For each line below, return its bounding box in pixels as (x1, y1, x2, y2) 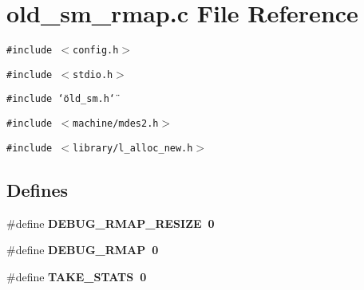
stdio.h (73, 69, 113, 80)
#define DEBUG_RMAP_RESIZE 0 (6, 214, 215, 231)
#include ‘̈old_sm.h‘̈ (6, 93, 116, 105)
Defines (6, 177, 69, 202)
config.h (73, 45, 119, 57)
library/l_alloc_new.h (73, 142, 193, 154)
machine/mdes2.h (73, 118, 159, 130)
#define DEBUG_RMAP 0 (6, 241, 159, 258)
